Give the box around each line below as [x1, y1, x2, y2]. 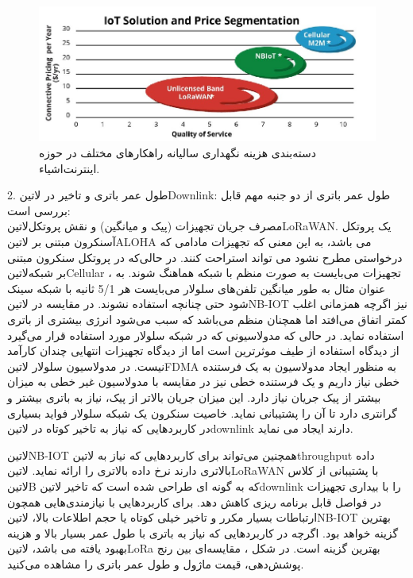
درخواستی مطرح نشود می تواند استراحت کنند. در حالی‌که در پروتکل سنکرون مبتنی [7, 249, 403, 265]
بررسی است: [7, 202, 71, 218]
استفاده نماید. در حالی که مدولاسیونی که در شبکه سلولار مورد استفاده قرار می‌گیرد [7, 326, 404, 343]
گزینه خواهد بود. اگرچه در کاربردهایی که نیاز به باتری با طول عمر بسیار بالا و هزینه [7, 524, 399, 541]
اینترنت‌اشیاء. [39, 160, 100, 176]
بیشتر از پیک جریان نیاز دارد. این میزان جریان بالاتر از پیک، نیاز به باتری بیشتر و [7, 388, 381, 405]
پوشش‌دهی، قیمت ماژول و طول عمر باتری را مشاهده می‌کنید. [7, 555, 304, 572]
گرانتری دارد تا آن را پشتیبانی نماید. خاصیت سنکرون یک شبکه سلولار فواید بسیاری [7, 404, 397, 421]
